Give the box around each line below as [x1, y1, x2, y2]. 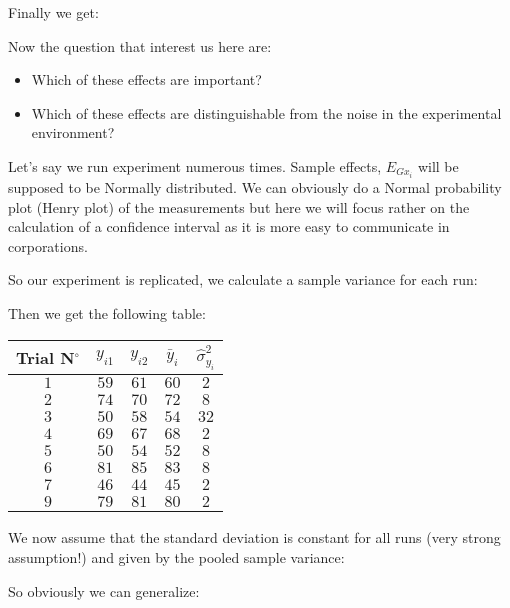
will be [417, 155, 459, 176]
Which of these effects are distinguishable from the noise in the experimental [31, 102, 502, 123]
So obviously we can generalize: [8, 580, 200, 601]
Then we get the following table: [8, 303, 206, 324]
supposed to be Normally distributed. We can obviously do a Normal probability [8, 177, 502, 198]
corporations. [8, 235, 88, 256]
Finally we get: [8, 2, 99, 22]
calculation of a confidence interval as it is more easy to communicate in [8, 216, 450, 237]
